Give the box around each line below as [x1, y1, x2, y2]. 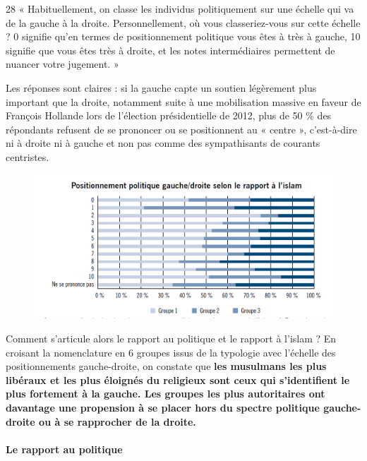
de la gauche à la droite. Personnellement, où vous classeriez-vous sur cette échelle [6, 15, 361, 30]
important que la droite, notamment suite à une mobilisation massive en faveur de [6, 94, 361, 109]
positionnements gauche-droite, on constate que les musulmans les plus [6, 359, 327, 373]
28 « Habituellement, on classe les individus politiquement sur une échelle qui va [6, 1, 354, 16]
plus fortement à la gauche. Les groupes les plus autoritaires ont [6, 386, 325, 401]
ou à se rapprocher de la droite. [39, 414, 196, 429]
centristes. [6, 149, 49, 164]
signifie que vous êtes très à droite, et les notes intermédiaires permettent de [6, 42, 335, 57]
